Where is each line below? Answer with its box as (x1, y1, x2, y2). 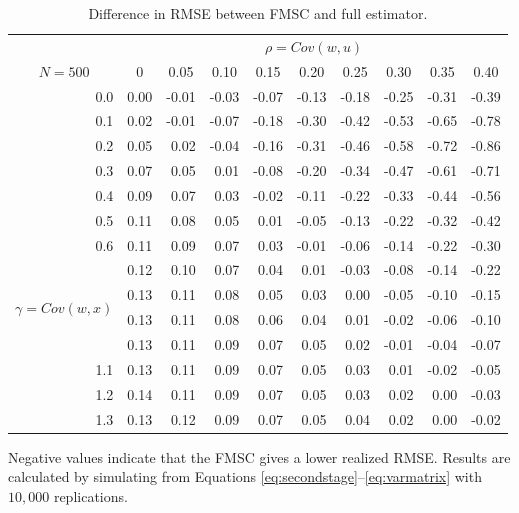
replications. (53, 485, 128, 506)
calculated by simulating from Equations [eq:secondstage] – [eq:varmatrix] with (8, 466, 482, 487)
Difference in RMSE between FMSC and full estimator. (88, 3, 428, 23)
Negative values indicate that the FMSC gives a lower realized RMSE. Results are (8, 446, 511, 467)
